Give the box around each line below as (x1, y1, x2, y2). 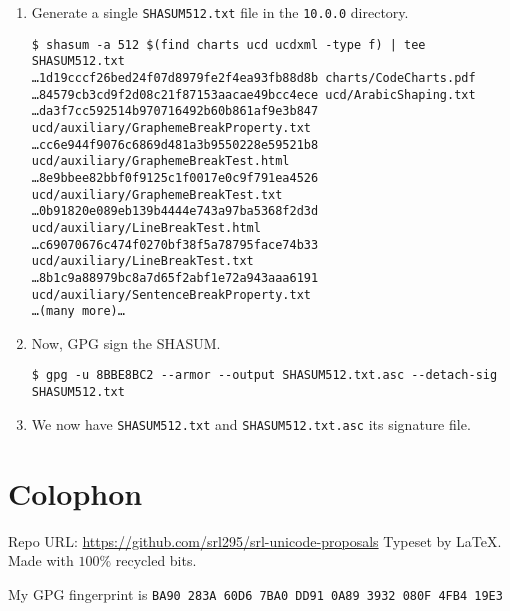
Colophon (8, 472, 143, 513)
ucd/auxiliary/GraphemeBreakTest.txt (31, 187, 283, 202)
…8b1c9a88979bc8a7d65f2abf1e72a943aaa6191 (31, 270, 319, 285)
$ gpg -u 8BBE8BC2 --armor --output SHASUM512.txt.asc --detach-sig (31, 368, 498, 383)
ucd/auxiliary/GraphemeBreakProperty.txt (31, 120, 311, 135)
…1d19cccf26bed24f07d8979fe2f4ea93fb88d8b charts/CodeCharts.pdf (31, 70, 476, 85)
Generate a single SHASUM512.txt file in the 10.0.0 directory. (31, 2, 409, 22)
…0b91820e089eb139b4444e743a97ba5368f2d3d (31, 204, 319, 219)
